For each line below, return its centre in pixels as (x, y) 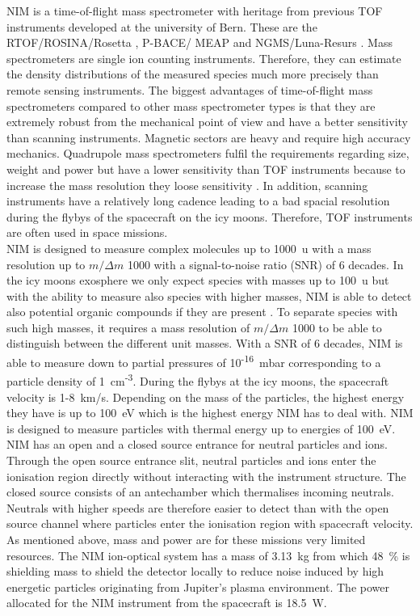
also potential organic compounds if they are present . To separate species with (202, 312)
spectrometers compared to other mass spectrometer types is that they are (191, 105)
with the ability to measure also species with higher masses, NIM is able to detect (209, 295)
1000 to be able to (337, 327)
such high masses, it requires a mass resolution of (128, 327)
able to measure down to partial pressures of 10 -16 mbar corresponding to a (194, 361)
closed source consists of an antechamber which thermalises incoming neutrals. (200, 492)
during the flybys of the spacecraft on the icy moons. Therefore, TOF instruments (210, 216)
